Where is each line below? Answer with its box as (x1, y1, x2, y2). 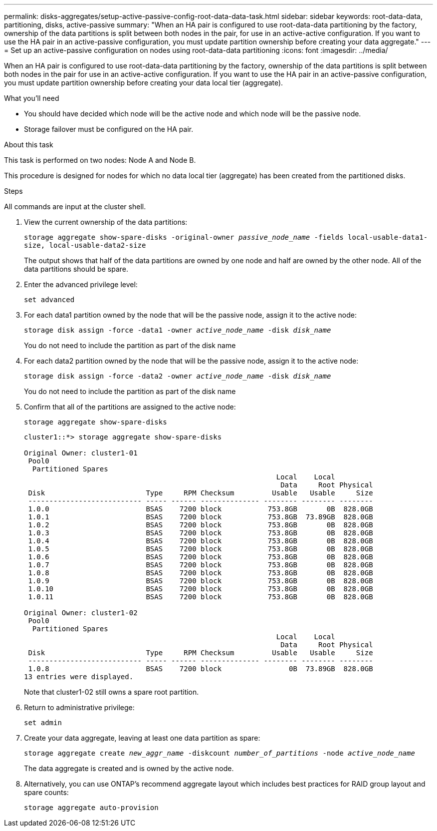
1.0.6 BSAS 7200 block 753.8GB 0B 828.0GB (28, 553, 373, 561)
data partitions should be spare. (24, 265, 128, 273)
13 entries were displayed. (24, 673, 134, 681)
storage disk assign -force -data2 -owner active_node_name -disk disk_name (24, 372, 331, 380)
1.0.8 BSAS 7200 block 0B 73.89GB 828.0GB (28, 665, 373, 673)
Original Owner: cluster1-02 (24, 609, 138, 617)
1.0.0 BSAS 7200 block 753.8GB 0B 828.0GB (28, 505, 373, 513)
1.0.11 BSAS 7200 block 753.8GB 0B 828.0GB (28, 593, 373, 601)
